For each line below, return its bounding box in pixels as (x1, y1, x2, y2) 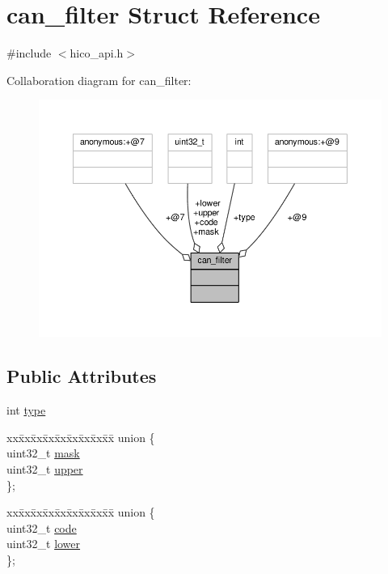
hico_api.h (70, 45, 124, 62)
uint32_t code (6, 519, 77, 536)
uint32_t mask (6, 444, 80, 461)
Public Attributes (6, 364, 157, 389)
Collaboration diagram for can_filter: (6, 71, 192, 88)
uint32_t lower (6, 535, 81, 552)
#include (6, 45, 52, 62)
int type (6, 402, 46, 419)
